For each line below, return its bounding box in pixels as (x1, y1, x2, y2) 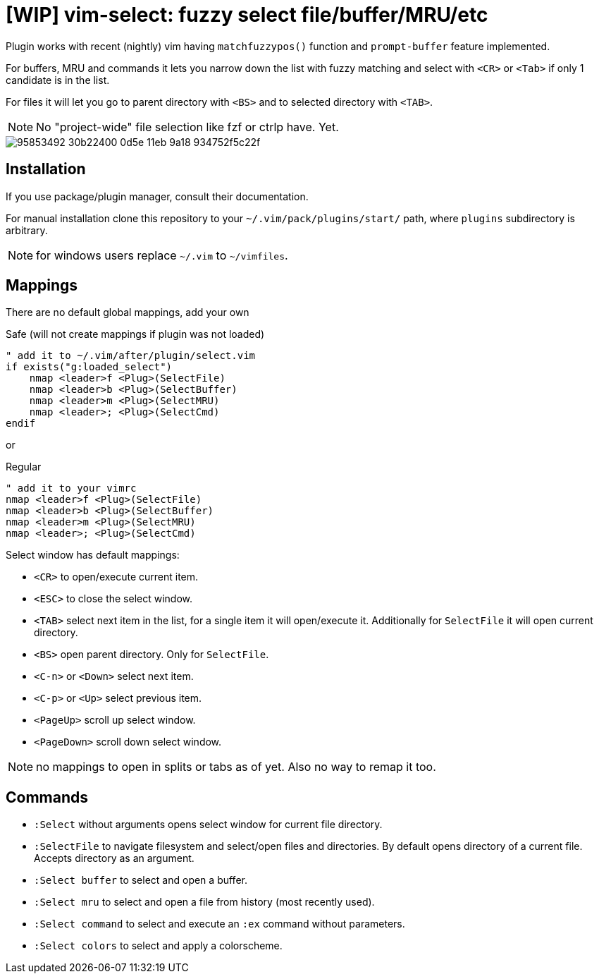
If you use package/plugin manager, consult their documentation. (6, 190, 309, 202)
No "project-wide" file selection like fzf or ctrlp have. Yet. (36, 119, 339, 134)
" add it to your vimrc (6, 482, 137, 494)
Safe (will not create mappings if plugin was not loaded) (6, 328, 265, 341)
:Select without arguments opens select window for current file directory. (34, 818, 383, 831)
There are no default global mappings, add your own (6, 306, 249, 319)
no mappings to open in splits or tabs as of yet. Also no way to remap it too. (36, 760, 436, 774)
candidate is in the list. (6, 73, 110, 86)
